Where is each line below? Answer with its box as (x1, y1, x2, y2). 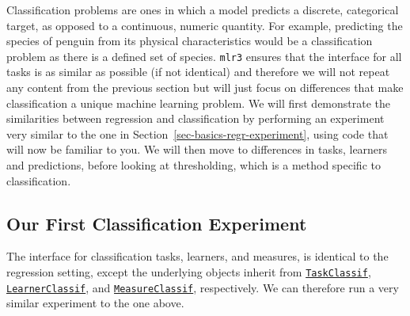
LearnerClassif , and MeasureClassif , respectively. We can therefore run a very (6, 279, 399, 295)
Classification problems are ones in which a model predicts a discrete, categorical (6, 2, 399, 17)
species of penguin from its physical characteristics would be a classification (6, 32, 373, 49)
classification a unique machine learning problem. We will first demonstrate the (6, 94, 391, 111)
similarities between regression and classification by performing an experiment (6, 110, 385, 127)
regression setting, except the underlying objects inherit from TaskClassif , (6, 263, 371, 280)
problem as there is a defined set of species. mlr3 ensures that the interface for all (6, 48, 402, 64)
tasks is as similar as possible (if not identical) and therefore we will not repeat (6, 63, 390, 80)
